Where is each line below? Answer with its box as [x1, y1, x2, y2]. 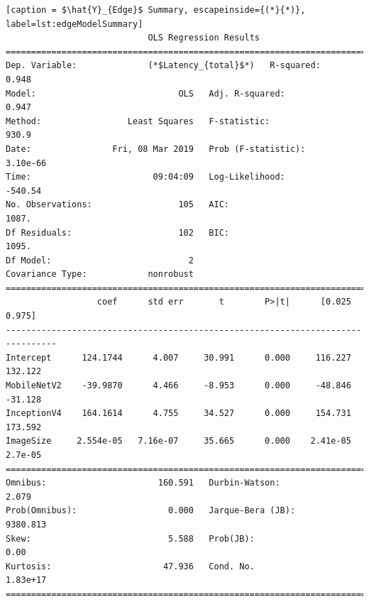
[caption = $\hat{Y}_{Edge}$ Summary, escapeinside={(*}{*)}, [6, 5, 306, 15]
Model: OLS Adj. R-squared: [6, 88, 285, 99]
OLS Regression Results [148, 33, 260, 43]
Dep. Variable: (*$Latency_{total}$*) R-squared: [6, 60, 321, 71]
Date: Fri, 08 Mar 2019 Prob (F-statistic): [6, 143, 306, 154]
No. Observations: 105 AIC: [6, 199, 229, 210]
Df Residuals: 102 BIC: [6, 227, 229, 238]
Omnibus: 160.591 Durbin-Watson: [6, 478, 280, 488]
